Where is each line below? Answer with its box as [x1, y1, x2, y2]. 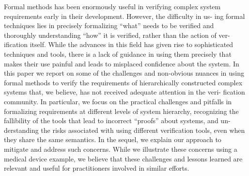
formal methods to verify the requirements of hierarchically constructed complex [4, 77, 243, 87]
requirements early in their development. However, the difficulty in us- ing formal [4, 11, 245, 21]
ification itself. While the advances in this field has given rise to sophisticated [4, 39, 233, 49]
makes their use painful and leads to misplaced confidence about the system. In [4, 58, 239, 68]
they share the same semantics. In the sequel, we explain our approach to [4, 134, 221, 144]
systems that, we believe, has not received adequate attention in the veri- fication [4, 87, 245, 97]
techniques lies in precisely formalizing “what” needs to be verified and [4, 20, 214, 31]
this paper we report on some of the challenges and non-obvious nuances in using [4, 68, 245, 78]
